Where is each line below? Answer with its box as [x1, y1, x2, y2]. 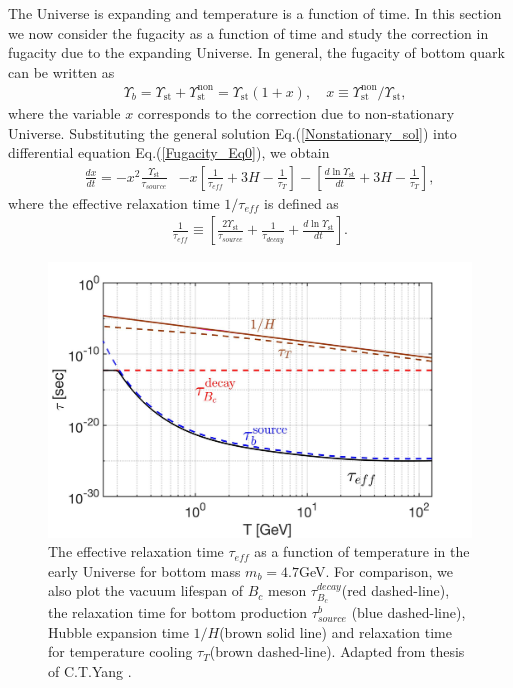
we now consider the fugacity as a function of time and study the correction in [8, 22, 489, 43]
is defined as [264, 192, 339, 213]
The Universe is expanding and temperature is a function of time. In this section [8, 3, 502, 23]
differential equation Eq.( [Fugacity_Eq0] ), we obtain [8, 142, 330, 163]
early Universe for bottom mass [48, 560, 241, 581]
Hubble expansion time [48, 621, 189, 642]
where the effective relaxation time [8, 192, 220, 213]
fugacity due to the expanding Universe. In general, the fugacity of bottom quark [8, 42, 505, 63]
